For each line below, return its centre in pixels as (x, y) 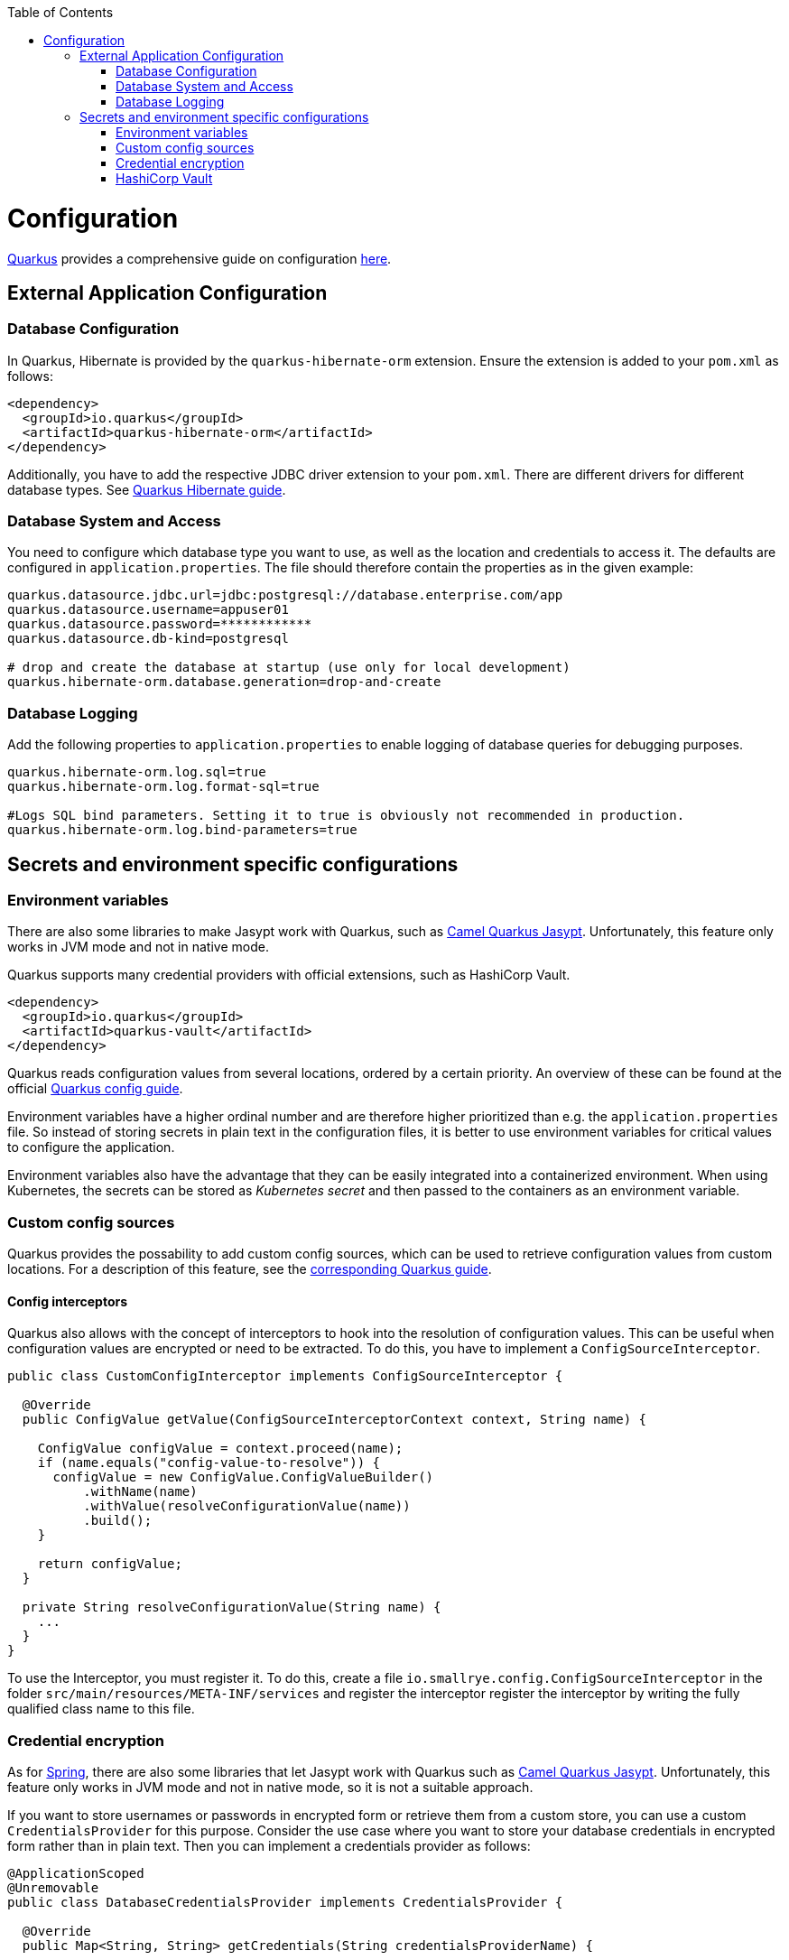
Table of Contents (60, 12)
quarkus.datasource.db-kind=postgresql (148, 639)
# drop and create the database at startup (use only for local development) (289, 668)
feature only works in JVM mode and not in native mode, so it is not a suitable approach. (270, 1788)
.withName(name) (140, 1492)
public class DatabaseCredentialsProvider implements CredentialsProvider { (285, 1903)
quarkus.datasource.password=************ (160, 624)
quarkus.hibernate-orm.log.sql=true (137, 772)
